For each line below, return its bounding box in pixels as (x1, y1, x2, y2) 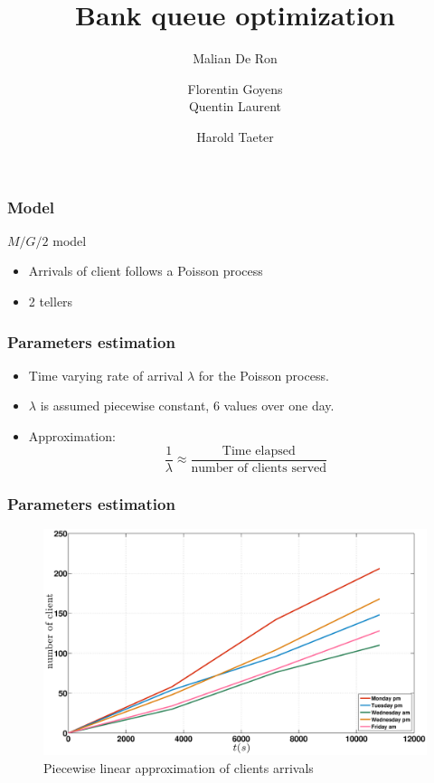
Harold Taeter (196, 127, 274, 146)
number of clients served (191, 461, 327, 475)
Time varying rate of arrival (28, 365, 184, 384)
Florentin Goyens (187, 79, 283, 98)
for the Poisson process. (198, 365, 329, 384)
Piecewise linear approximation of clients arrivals (43, 758, 314, 777)
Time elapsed (222, 444, 296, 458)
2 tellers (28, 291, 73, 310)
